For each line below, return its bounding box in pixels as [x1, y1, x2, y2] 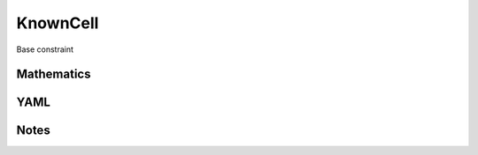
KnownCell [16, 13, 99, 33]
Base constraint [16, 44, 74, 55]
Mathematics [16, 67, 91, 82]
